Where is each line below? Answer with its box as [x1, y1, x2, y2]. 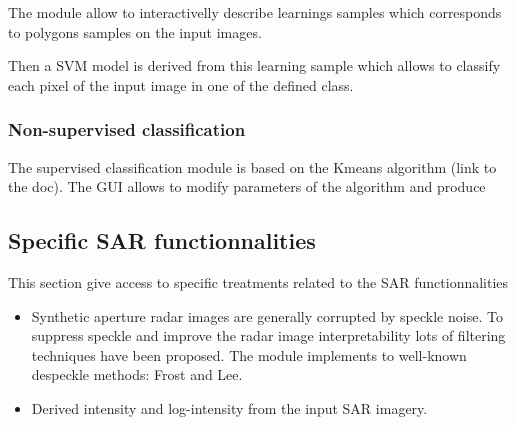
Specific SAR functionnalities [8, 225, 316, 256]
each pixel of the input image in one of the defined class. [8, 74, 354, 95]
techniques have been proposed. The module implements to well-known [31, 344, 467, 365]
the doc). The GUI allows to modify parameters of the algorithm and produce [8, 176, 486, 197]
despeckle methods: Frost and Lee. [31, 364, 243, 385]
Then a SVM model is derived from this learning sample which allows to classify [8, 55, 501, 76]
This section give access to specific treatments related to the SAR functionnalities [8, 271, 509, 292]
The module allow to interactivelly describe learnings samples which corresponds [8, 2, 502, 22]
